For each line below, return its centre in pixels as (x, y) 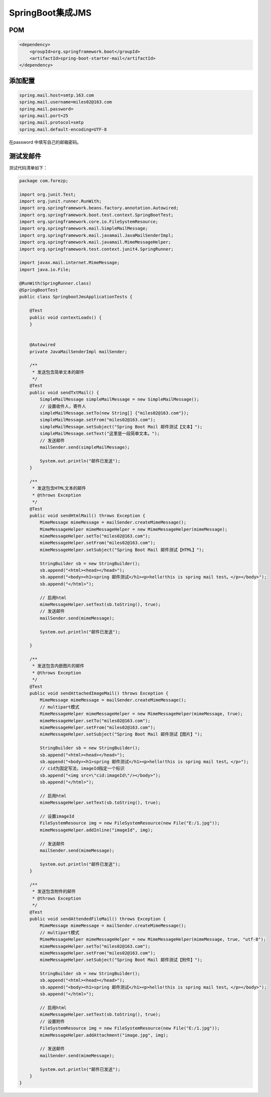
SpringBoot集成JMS (50, 13)
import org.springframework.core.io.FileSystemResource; (89, 222)
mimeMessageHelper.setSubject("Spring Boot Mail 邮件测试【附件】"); (121, 960)
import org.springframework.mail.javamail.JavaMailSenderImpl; (97, 235)
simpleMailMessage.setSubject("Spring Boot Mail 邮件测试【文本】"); (121, 427)
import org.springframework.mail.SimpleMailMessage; (84, 229)
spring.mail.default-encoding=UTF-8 (63, 129)
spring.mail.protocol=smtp (51, 123)
